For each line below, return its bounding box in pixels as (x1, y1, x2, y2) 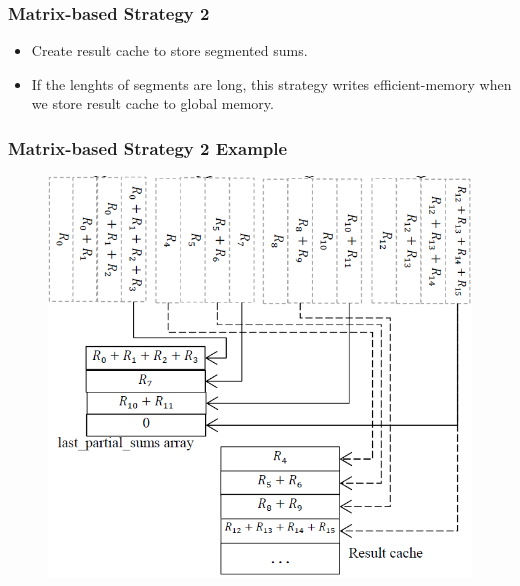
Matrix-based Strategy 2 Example (8, 135, 288, 160)
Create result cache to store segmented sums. (31, 40, 308, 61)
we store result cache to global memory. (31, 93, 274, 114)
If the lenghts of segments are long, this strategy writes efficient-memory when (31, 73, 512, 94)
